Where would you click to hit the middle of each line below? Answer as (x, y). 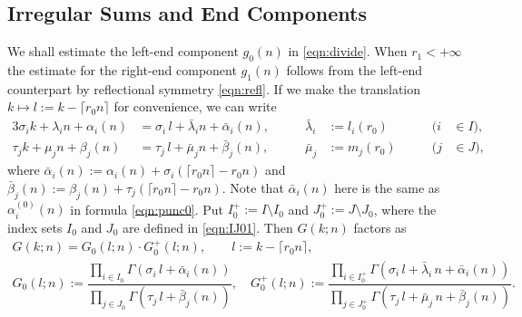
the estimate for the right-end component (122, 70)
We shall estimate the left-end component (123, 51)
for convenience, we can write (195, 106)
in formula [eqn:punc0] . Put (147, 209)
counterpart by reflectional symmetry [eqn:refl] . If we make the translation (214, 88)
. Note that (253, 187)
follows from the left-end (354, 70)
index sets (35, 227)
